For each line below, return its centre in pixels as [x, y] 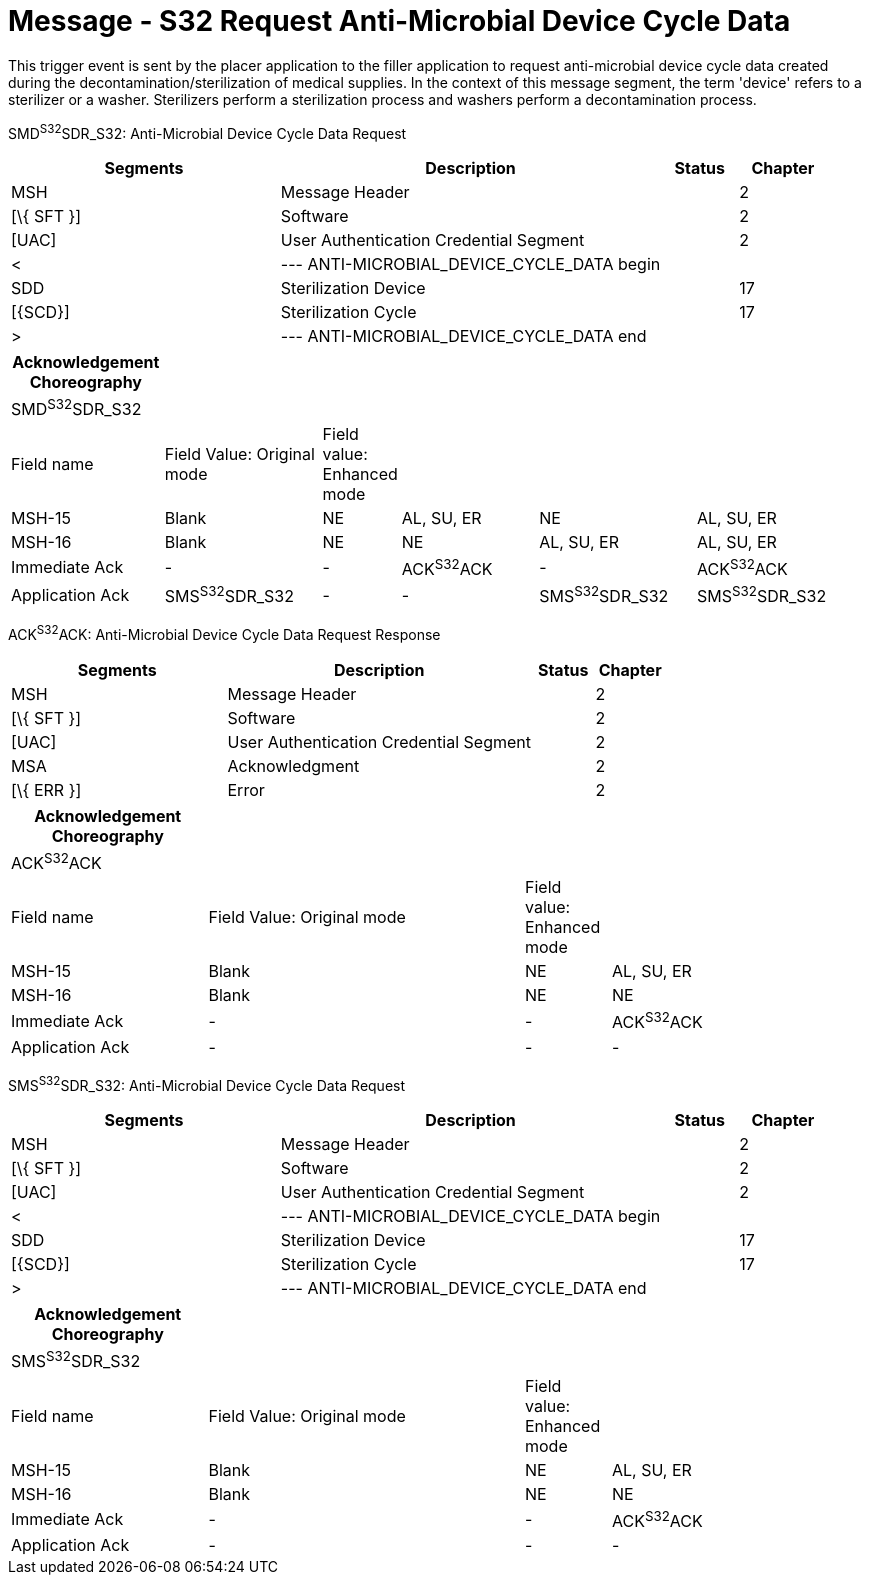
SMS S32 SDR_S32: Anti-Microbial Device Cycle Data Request [207, 1083]
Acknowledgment [293, 766]
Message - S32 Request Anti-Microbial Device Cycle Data [399, 21]
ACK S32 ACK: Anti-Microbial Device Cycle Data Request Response [224, 633]
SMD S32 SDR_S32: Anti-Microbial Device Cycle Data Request [207, 131]
